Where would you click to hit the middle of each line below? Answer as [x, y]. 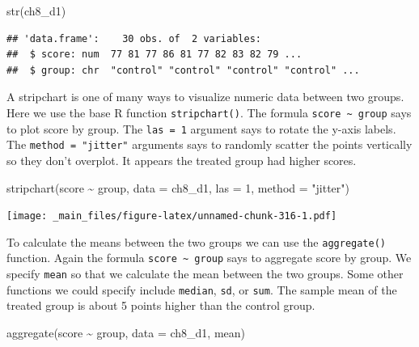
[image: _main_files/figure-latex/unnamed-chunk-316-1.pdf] [172, 216]
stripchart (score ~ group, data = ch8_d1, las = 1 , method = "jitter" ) [178, 187]
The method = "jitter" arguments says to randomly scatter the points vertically [209, 144]
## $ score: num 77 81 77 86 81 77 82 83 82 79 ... [154, 55]
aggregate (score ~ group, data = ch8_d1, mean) [126, 332]
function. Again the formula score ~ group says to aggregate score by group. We [209, 258]
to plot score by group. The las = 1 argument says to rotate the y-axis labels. [201, 128]
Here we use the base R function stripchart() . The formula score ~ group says [209, 112]
